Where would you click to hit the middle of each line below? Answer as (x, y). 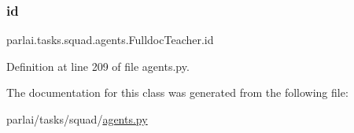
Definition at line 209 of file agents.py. (98, 66)
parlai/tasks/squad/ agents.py (77, 119)
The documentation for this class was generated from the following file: (177, 92)
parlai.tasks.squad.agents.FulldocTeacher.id (110, 40)
